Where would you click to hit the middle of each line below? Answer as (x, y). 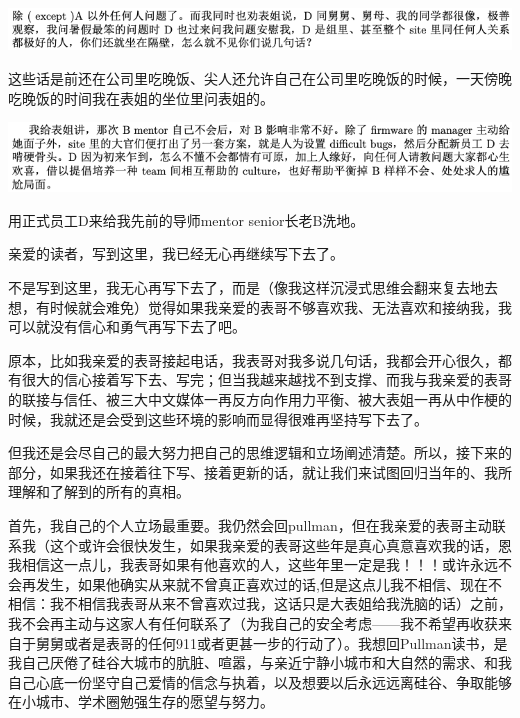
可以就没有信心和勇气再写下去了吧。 (127, 326)
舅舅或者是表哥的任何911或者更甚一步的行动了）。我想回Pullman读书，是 (271, 642)
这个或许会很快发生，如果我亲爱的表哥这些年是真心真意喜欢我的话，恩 (280, 544)
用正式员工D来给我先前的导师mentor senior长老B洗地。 (186, 219)
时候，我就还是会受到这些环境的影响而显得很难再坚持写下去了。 (218, 418)
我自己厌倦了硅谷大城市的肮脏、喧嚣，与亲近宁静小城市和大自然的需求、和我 (260, 662)
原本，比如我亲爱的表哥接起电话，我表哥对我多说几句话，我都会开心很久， (253, 359)
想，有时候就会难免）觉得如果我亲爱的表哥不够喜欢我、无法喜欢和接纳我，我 (260, 306)
